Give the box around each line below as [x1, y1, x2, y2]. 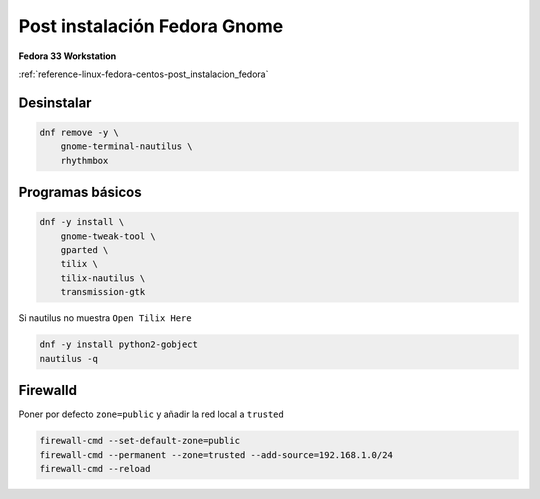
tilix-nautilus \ [60, 272, 146, 284]
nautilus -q [39, 353, 99, 364]
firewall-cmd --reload [39, 463, 151, 474]
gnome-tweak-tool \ [60, 230, 157, 242]
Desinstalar [18, 94, 92, 111]
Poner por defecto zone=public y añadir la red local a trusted [18, 408, 284, 420]
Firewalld [18, 382, 77, 399]
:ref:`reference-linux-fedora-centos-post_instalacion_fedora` [18, 68, 269, 80]
